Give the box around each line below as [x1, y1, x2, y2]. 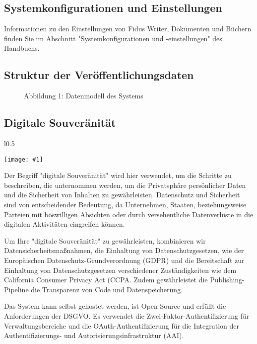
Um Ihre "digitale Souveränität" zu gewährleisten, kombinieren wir [4, 235, 206, 246]
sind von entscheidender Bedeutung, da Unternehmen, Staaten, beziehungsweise [4, 199, 247, 210]
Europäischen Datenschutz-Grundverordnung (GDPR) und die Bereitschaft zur [4, 255, 245, 265]
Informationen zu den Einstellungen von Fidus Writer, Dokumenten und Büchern [4, 23, 252, 34]
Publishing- [210, 274, 245, 285]
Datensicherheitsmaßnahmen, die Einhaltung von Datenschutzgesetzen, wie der [4, 245, 244, 256]
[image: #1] [4, 156, 43, 163]
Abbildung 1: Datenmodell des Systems [24, 90, 143, 101]
